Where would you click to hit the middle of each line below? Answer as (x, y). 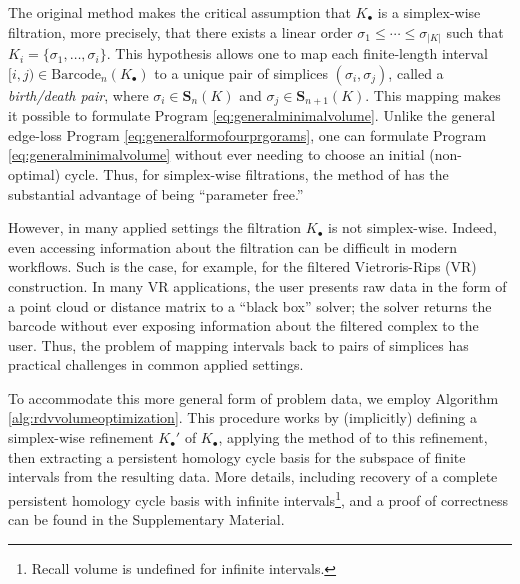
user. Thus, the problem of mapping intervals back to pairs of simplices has (238, 344)
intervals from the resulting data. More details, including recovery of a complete (253, 476)
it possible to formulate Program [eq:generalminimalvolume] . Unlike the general (252, 115)
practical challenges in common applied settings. (156, 364)
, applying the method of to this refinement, (353, 437)
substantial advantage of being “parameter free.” (156, 193)
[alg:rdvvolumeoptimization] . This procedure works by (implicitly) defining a (242, 417)
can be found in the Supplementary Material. (146, 519)
